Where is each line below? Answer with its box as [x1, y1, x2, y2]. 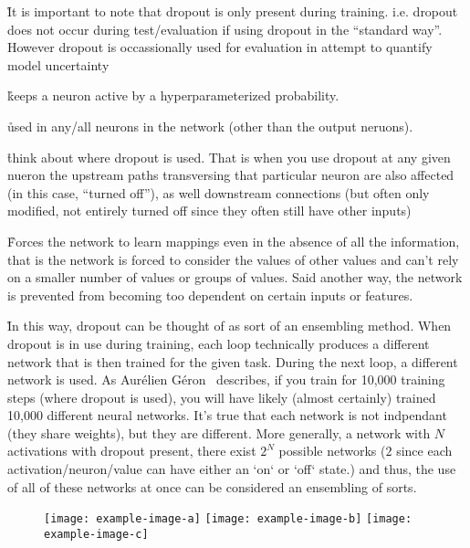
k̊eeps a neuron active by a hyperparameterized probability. [7, 86, 339, 105]
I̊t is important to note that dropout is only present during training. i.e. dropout [7, 2, 458, 20]
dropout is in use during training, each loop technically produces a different [7, 333, 430, 353]
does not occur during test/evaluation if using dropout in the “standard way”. [7, 19, 443, 38]
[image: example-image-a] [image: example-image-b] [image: [44, 512, 413, 526]
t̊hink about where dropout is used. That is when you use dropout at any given [7, 147, 451, 166]
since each [396, 441, 453, 460]
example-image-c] [44, 527, 149, 541]
